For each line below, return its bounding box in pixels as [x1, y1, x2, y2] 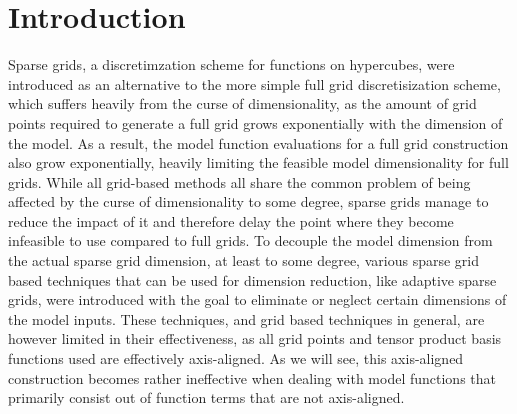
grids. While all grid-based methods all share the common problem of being [8, 171, 471, 192]
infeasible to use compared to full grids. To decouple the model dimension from [8, 230, 493, 251]
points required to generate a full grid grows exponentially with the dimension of [8, 112, 503, 133]
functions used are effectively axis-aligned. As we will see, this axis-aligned [8, 348, 464, 369]
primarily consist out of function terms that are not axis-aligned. [8, 387, 405, 408]
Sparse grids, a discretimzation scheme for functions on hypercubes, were [8, 54, 455, 75]
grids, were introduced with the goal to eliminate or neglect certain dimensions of [8, 289, 507, 310]
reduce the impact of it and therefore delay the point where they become [8, 210, 454, 231]
